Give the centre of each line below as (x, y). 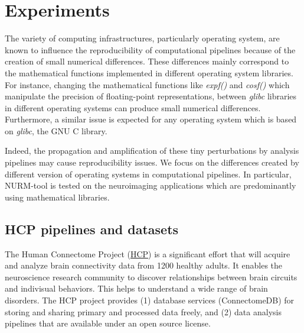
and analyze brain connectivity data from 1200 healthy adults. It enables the (144, 265)
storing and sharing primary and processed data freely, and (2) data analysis (143, 311)
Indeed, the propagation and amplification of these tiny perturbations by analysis (152, 151)
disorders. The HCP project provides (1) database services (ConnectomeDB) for (150, 300)
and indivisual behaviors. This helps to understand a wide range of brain (136, 288)
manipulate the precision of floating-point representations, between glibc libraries (151, 96)
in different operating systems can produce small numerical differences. (133, 107)
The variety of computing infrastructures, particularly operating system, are (142, 38)
